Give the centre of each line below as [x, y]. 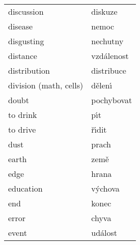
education [25, 188]
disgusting [26, 41]
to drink [23, 115]
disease [21, 26]
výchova [105, 188]
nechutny [107, 41]
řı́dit [99, 129]
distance [23, 56]
